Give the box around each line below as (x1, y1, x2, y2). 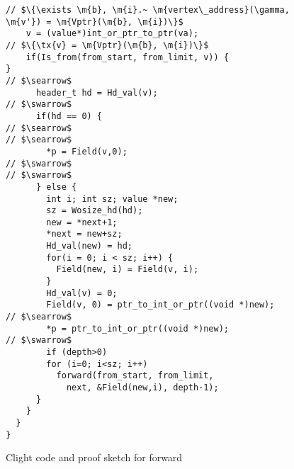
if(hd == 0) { (35, 111, 103, 121)
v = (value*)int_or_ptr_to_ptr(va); (26, 28, 199, 39)
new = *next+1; (46, 217, 118, 227)
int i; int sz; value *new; (46, 193, 179, 204)
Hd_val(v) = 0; (46, 288, 118, 298)
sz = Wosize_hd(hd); (46, 205, 143, 216)
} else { (35, 181, 77, 192)
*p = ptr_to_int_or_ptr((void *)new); (46, 323, 229, 334)
